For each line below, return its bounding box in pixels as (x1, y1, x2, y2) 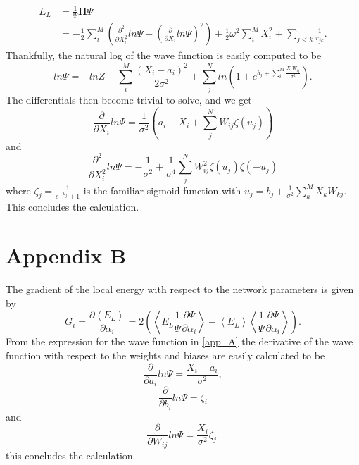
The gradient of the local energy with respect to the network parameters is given (6, 282, 354, 297)
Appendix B (6, 241, 127, 270)
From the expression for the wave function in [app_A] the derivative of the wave (6, 334, 353, 349)
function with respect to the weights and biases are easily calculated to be (6, 347, 325, 362)
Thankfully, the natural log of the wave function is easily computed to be (6, 48, 322, 63)
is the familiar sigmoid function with (83, 182, 241, 197)
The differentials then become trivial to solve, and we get (6, 92, 252, 107)
